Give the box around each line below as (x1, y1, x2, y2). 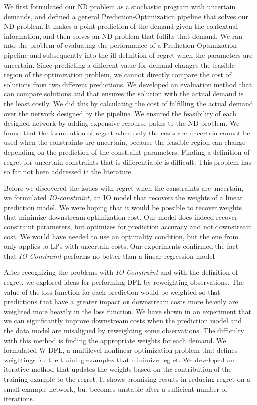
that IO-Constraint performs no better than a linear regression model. (4, 250, 216, 261)
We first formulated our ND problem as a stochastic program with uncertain (4, 1, 236, 11)
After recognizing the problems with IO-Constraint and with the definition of (4, 267, 238, 277)
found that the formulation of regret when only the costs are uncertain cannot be (4, 127, 250, 137)
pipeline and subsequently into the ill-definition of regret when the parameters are (4, 49, 253, 60)
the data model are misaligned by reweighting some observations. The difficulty (4, 325, 244, 335)
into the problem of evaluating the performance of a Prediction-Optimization (4, 40, 237, 50)
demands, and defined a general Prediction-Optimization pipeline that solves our (4, 11, 249, 21)
